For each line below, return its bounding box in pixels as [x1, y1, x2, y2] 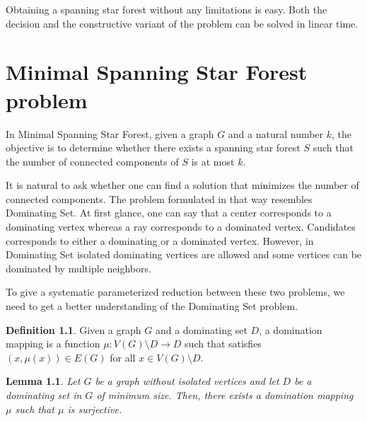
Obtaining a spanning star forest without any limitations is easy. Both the [6, 2, 327, 16]
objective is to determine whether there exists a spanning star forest [6, 140, 301, 155]
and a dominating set [155, 322, 247, 337]
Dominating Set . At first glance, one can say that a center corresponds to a [6, 205, 332, 220]
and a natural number [228, 126, 324, 141]
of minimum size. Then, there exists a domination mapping [96, 388, 354, 402]
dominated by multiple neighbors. [6, 260, 151, 275]
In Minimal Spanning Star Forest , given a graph [6, 126, 214, 141]
